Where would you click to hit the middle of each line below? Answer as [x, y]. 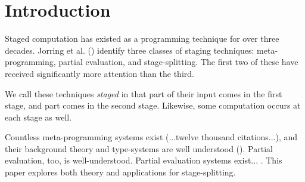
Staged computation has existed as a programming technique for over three [142, 38]
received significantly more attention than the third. [99, 73]
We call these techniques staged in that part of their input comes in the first [144, 93]
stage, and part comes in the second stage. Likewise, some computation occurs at [153, 105]
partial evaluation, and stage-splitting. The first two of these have [178, 62]
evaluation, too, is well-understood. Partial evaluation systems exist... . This [144, 160]
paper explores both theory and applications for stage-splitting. [120, 172]
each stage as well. [38, 117]
